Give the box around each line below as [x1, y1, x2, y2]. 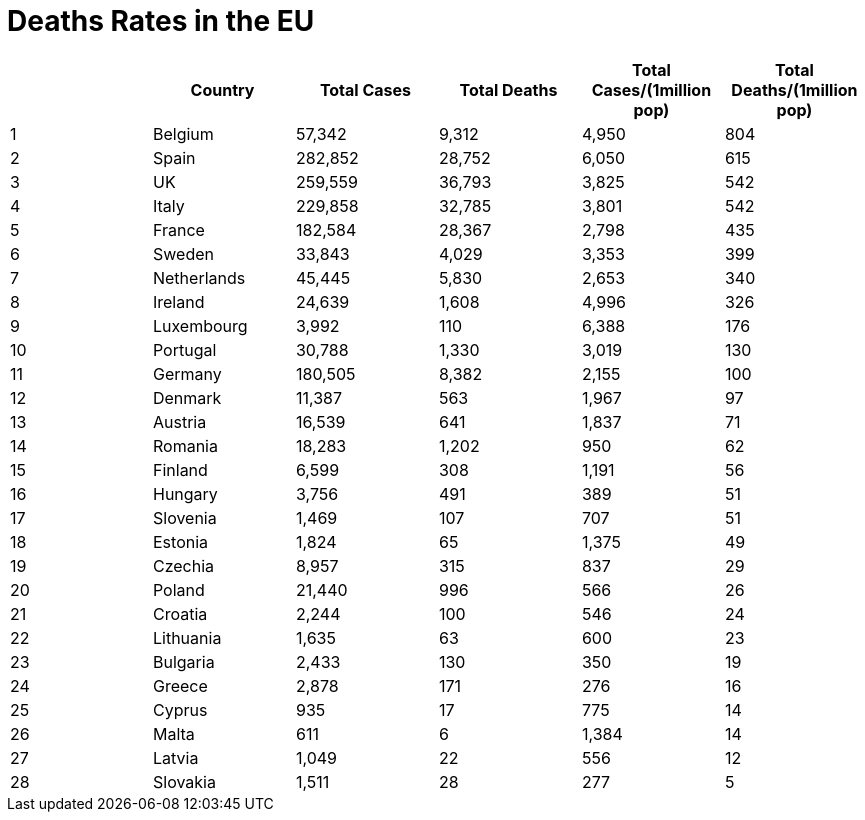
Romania [152, 435, 218, 456]
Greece [152, 675, 208, 696]
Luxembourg [152, 315, 248, 336]
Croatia [152, 603, 208, 624]
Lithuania [152, 627, 222, 648]
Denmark [152, 387, 222, 408]
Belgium [152, 123, 214, 144]
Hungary [152, 483, 218, 504]
